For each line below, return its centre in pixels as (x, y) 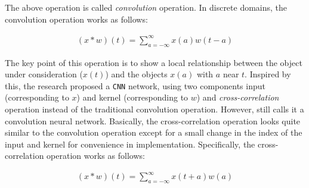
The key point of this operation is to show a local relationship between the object (154, 62)
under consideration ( (44, 74)
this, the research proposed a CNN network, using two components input (135, 85)
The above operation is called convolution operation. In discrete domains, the (146, 7)
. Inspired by (268, 74)
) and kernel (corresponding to (132, 97)
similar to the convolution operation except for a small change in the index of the (154, 132)
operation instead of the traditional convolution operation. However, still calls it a (154, 109)
